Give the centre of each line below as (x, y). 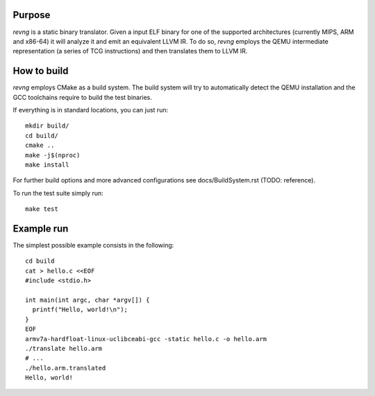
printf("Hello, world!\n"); (80, 310)
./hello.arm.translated (66, 368)
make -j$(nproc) (53, 155)
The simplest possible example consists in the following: (93, 246)
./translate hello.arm (64, 348)
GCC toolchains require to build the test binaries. (83, 97)
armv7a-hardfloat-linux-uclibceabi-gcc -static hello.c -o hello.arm (146, 339)
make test (42, 209)
